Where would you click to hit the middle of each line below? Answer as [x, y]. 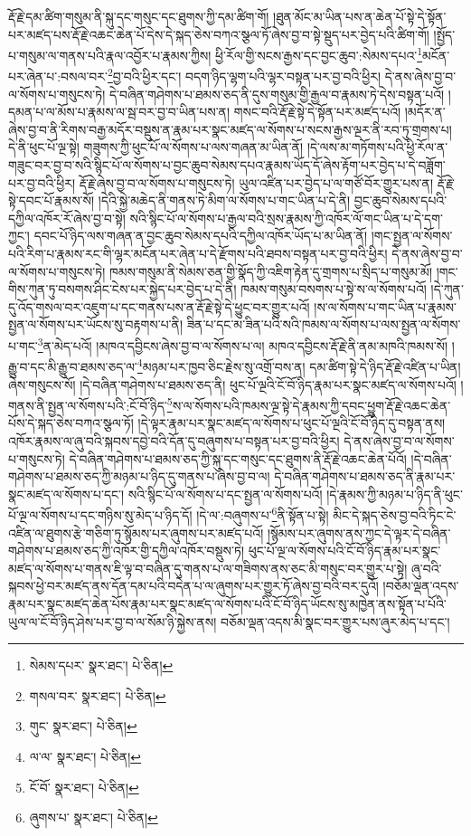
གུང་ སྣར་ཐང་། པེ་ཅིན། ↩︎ [83, 726]
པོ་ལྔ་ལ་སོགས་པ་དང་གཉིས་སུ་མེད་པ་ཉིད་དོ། [100, 514]
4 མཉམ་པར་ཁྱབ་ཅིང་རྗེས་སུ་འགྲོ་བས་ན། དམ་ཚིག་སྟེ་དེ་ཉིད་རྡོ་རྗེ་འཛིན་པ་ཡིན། [299, 365]
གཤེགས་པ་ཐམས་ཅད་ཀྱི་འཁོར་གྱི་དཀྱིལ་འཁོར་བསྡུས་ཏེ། [127, 551]
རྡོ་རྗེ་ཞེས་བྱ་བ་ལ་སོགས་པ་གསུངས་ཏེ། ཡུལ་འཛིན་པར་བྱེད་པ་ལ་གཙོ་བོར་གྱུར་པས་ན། [256, 182]
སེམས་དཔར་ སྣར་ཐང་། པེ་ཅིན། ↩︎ [101, 665]
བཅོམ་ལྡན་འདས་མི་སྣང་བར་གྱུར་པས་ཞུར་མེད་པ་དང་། [335, 621]
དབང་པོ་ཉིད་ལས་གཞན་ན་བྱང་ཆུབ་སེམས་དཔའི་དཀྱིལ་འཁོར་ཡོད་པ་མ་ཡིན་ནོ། [201, 236]
